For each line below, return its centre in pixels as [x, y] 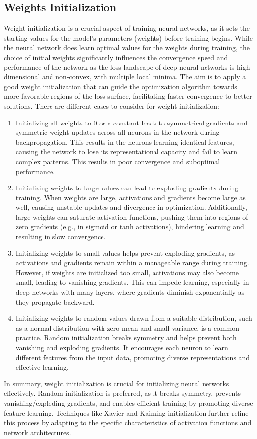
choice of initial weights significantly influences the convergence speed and [116, 57]
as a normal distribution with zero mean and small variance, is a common [127, 328]
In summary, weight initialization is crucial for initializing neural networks [117, 383]
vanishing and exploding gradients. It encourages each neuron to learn [122, 347]
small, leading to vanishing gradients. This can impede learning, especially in [132, 282]
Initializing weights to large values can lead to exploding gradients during [127, 188]
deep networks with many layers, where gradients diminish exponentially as [130, 292]
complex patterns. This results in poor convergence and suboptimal [118, 161]
